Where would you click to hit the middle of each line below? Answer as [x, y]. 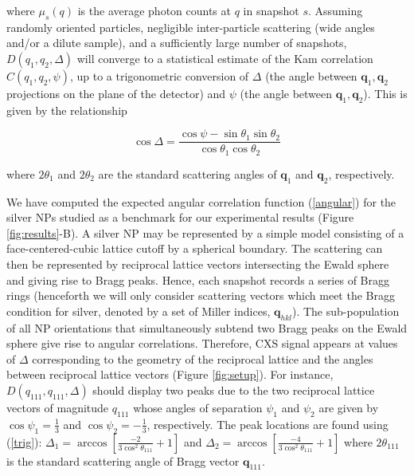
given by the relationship [67, 110]
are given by [349, 408]
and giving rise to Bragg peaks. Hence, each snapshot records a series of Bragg [198, 279]
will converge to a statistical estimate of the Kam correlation [225, 58]
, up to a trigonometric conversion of [159, 75]
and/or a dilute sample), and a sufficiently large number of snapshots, [177, 43]
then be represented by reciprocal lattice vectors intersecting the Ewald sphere [198, 264]
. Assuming [336, 10]
